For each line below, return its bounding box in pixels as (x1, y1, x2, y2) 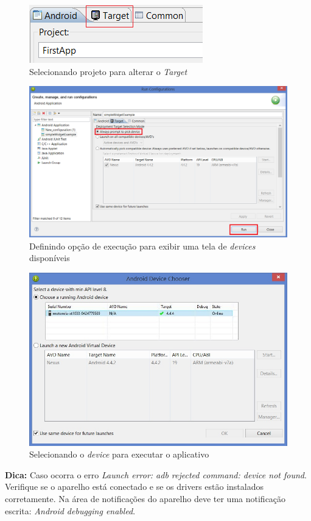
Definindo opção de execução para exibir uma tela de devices (29, 239, 256, 252)
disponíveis (29, 251, 70, 264)
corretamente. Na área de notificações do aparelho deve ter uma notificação (5, 492, 286, 505)
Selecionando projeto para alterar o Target (29, 65, 187, 77)
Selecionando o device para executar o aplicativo (29, 448, 209, 461)
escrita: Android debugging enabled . (5, 504, 136, 517)
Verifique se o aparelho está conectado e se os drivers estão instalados (5, 480, 264, 493)
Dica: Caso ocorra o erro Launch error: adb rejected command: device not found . (5, 468, 307, 481)
